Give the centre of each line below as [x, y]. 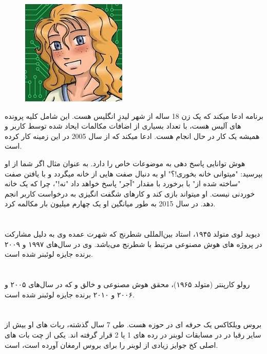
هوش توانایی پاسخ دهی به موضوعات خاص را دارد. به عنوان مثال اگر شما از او [125, 163]
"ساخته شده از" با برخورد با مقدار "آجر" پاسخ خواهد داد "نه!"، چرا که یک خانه [123, 183]
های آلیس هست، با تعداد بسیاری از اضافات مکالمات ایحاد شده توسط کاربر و [123, 126]
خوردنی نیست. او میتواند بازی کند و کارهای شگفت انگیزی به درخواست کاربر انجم [130, 193]
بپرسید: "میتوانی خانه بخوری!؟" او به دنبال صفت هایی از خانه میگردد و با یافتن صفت [134, 173]
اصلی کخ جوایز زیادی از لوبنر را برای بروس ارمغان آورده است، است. [111, 344]
